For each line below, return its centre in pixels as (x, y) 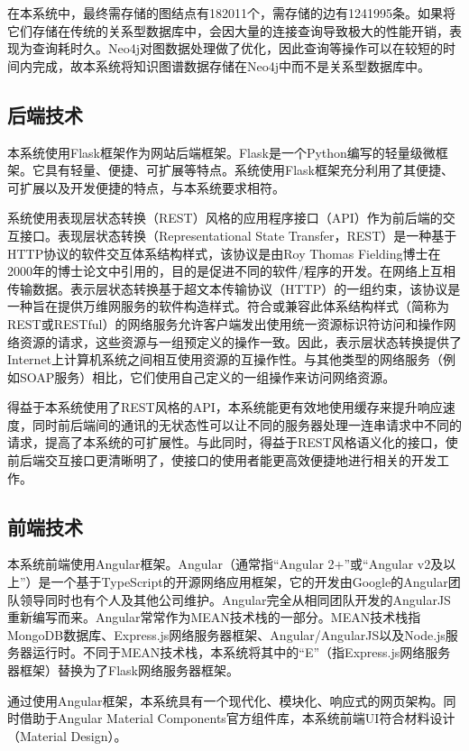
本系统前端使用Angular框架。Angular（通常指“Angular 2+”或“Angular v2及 (225, 564)
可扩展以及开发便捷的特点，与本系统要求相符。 (146, 187)
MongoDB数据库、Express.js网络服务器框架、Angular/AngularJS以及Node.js (226, 634)
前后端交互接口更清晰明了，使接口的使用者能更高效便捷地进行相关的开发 (222, 460)
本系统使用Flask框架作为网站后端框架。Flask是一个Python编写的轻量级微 (221, 152)
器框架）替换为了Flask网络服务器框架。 (123, 670)
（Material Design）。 (67, 735)
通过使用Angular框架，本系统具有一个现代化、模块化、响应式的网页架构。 (225, 700)
